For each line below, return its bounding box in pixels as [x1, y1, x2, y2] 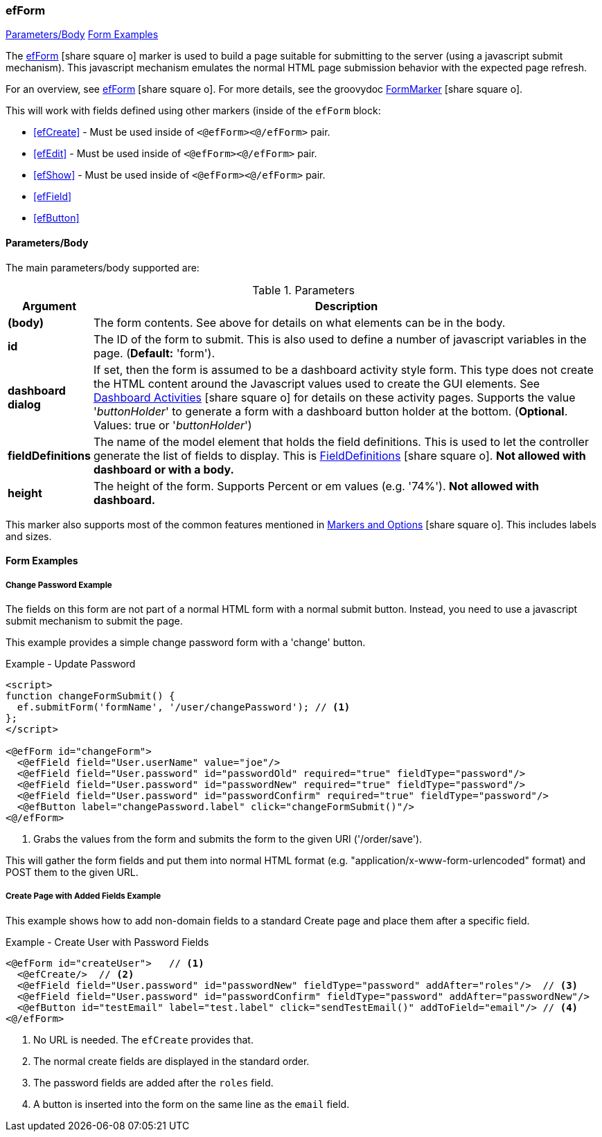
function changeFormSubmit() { [6, 690, 175, 701]
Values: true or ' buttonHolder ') [93, 418, 252, 432]
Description [315, 298, 378, 313]
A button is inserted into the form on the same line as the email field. [33, 1098, 350, 1110]
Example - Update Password [6, 657, 136, 670]
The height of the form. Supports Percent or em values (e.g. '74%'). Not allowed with [93, 478, 539, 493]
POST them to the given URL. [6, 866, 139, 878]
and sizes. [6, 530, 52, 542]
